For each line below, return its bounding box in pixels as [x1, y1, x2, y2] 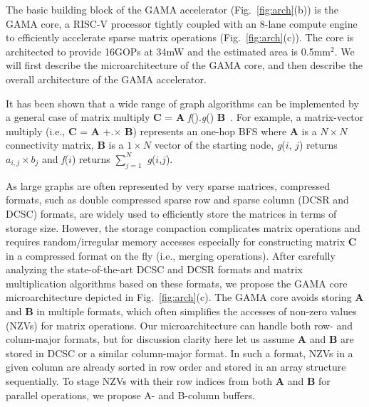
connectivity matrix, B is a [6, 137, 124, 152]
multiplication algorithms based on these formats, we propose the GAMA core [6, 275, 348, 290]
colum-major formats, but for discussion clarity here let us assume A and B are [6, 332, 354, 347]
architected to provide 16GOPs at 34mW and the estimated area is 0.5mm [6, 43, 331, 58]
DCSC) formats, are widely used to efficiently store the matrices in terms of [6, 206, 337, 221]
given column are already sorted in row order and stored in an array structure [6, 359, 346, 374]
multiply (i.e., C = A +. [6, 123, 114, 138]
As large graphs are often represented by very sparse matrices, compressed [6, 178, 331, 193]
